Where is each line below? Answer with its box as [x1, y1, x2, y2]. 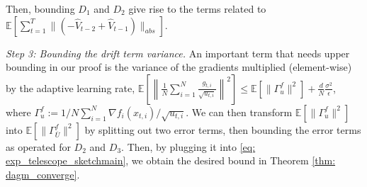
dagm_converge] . [6, 166, 80, 181]
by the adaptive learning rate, [6, 80, 135, 95]
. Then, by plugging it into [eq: [121, 139, 256, 154]
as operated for [6, 139, 71, 154]
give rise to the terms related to [128, 1, 266, 16]
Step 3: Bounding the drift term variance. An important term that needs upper [6, 45, 350, 60]
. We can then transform [186, 104, 293, 119]
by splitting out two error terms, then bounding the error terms [84, 122, 361, 137]
